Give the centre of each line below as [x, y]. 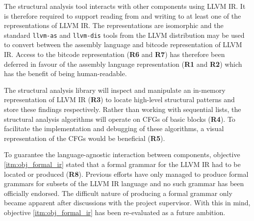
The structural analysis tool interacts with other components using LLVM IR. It [125, 6]
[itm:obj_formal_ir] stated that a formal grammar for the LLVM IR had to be [122, 164]
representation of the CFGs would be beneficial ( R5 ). [85, 138]
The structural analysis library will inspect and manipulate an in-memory [115, 90]
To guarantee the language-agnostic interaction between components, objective [122, 154]
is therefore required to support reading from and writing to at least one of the [123, 15]
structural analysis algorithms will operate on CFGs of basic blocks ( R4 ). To [120, 119]
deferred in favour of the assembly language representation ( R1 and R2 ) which [123, 64]
